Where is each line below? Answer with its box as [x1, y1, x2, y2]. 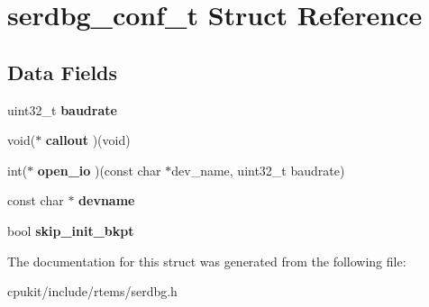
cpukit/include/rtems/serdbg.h [7, 282, 178, 301]
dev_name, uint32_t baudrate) [171, 160, 345, 179]
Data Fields [7, 58, 118, 86]
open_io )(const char [37, 160, 161, 179]
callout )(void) [45, 131, 131, 149]
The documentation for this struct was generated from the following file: [7, 251, 406, 270]
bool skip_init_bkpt [7, 221, 134, 239]
